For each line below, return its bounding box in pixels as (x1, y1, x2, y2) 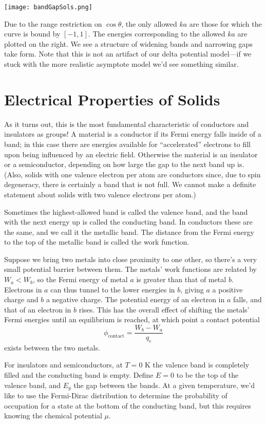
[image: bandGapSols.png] (4, 4, 92, 11)
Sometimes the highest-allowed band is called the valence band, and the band (4, 206, 248, 217)
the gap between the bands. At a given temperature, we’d (73, 379, 255, 390)
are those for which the (189, 18, 262, 29)
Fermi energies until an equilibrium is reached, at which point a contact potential (4, 314, 260, 325)
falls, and (233, 294, 262, 305)
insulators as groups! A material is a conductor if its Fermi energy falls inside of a (4, 128, 261, 139)
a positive (212, 284, 243, 294)
